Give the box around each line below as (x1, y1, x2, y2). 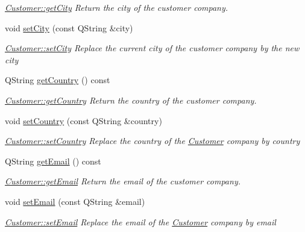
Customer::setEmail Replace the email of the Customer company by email (5, 215, 276, 228)
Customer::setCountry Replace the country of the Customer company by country (5, 134, 300, 147)
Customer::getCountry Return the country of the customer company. (5, 93, 257, 106)
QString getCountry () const (5, 74, 110, 86)
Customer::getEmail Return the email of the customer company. (5, 175, 241, 187)
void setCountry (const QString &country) (5, 114, 162, 127)
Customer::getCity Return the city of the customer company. (5, 1, 228, 13)
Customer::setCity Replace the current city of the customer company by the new (5, 42, 300, 54)
